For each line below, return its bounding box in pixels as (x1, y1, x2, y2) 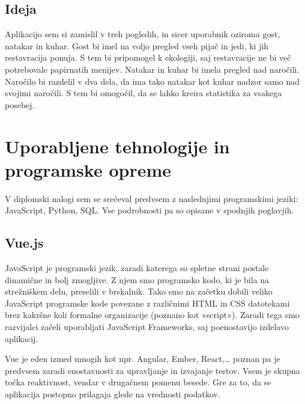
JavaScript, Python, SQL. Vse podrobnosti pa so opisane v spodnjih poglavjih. (5, 204, 294, 216)
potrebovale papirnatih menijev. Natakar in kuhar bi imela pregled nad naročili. (5, 63, 300, 75)
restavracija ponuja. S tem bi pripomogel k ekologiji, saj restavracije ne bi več (5, 51, 291, 64)
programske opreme (5, 157, 172, 182)
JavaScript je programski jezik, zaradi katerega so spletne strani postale (5, 262, 269, 274)
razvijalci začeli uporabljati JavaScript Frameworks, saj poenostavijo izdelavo (5, 320, 289, 333)
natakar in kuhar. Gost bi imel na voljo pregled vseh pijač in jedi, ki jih (5, 39, 269, 52)
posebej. (5, 98, 35, 111)
